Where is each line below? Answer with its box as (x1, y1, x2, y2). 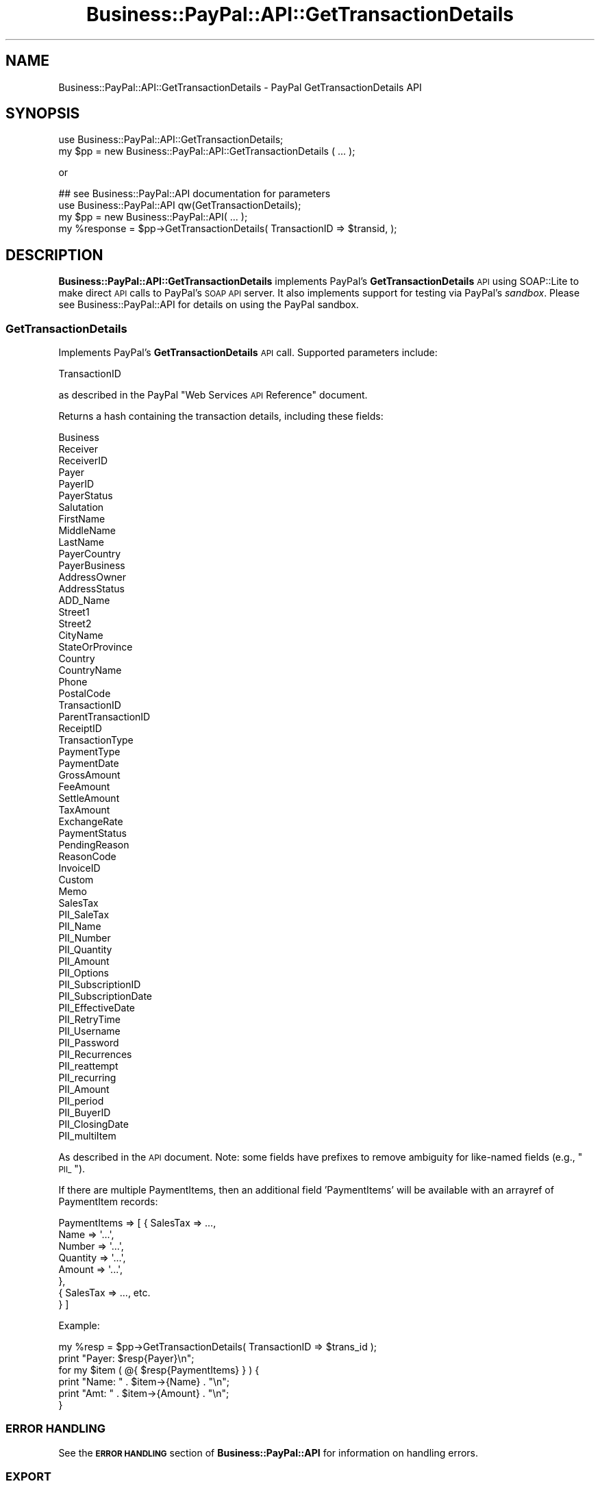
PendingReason (58, 839, 129, 851)
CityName (58, 629, 103, 642)
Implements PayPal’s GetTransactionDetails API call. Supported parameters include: (58, 347, 438, 359)
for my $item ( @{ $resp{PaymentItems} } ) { (58, 1364, 260, 1376)
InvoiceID (58, 862, 101, 874)
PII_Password (58, 1037, 119, 1049)
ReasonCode (58, 851, 116, 863)
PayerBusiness (58, 559, 125, 572)
